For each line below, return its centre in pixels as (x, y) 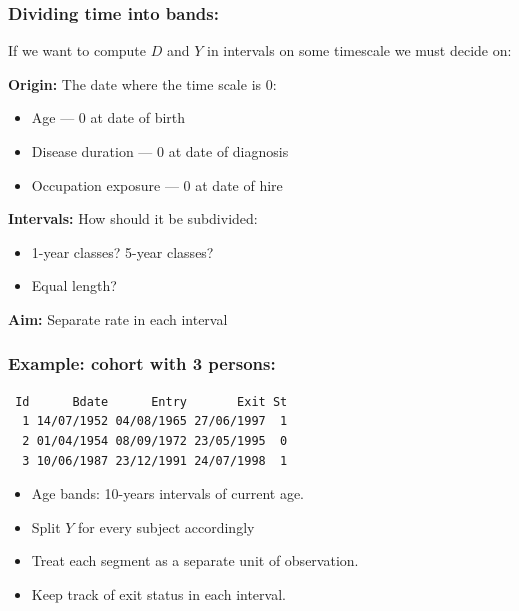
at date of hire (239, 184)
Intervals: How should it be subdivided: (133, 218)
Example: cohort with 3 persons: (142, 363)
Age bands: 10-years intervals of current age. (167, 493)
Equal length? (74, 285)
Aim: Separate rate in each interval (118, 318)
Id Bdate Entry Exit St (151, 401)
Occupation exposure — (105, 184)
